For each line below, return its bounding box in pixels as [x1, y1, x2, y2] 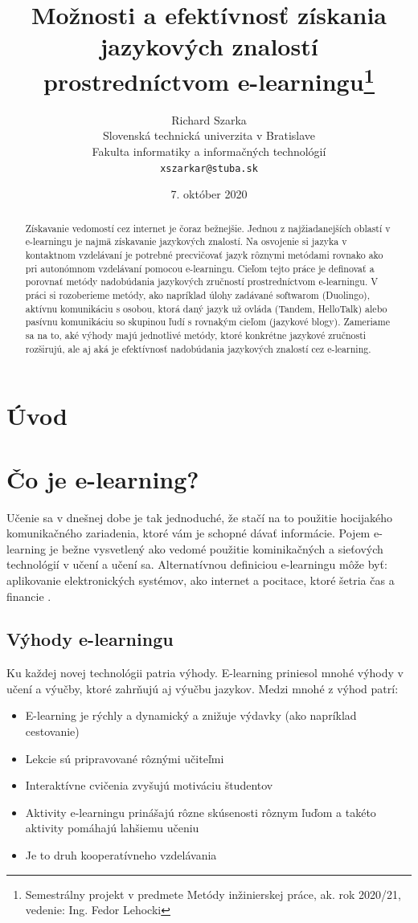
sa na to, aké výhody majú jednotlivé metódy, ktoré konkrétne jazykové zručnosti [25, 328, 367, 341]
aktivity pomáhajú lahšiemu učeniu [25, 819, 199, 836]
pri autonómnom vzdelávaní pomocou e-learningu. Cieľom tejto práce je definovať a [25, 261, 375, 275]
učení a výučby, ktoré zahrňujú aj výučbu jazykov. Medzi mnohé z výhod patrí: [6, 680, 399, 696]
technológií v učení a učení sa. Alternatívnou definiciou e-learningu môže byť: [6, 556, 387, 573]
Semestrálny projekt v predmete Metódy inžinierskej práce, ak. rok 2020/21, [25, 885, 401, 902]
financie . [6, 587, 51, 604]
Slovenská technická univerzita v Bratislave [102, 127, 316, 144]
